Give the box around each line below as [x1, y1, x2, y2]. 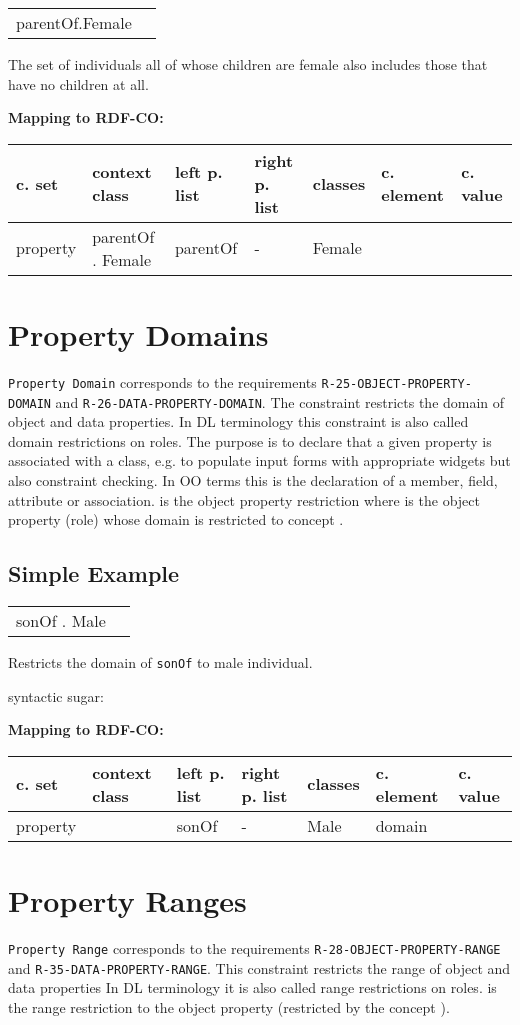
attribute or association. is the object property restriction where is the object [8, 489, 480, 510]
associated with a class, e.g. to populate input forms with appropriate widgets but [8, 450, 511, 471]
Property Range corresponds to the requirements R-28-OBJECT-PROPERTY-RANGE [8, 937, 501, 958]
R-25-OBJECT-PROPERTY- [321, 376, 472, 391]
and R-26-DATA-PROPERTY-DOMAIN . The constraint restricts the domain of [55, 391, 505, 412]
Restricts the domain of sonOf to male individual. [8, 651, 313, 672]
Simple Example [8, 558, 180, 589]
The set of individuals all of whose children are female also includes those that [8, 54, 488, 74]
